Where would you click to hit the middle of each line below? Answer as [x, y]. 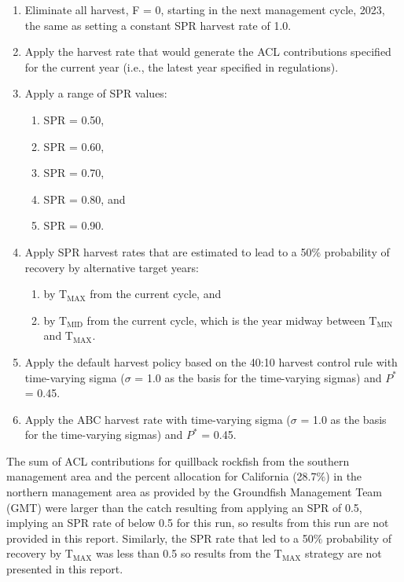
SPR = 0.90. [74, 225]
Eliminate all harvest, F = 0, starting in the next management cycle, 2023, [205, 9]
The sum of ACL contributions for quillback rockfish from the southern [178, 460]
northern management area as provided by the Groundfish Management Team [195, 492]
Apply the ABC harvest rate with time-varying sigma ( [158, 419]
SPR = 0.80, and [84, 199]
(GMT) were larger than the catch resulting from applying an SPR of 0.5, [184, 507]
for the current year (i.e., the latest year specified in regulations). [182, 66]
